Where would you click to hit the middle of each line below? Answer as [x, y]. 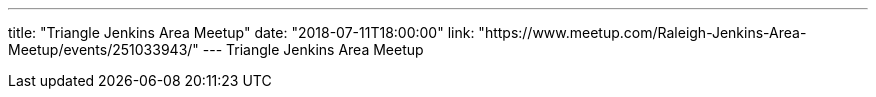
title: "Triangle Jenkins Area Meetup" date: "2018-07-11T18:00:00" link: [241, 32]
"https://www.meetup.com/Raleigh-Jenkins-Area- [642, 32]
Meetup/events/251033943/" [103, 49]
